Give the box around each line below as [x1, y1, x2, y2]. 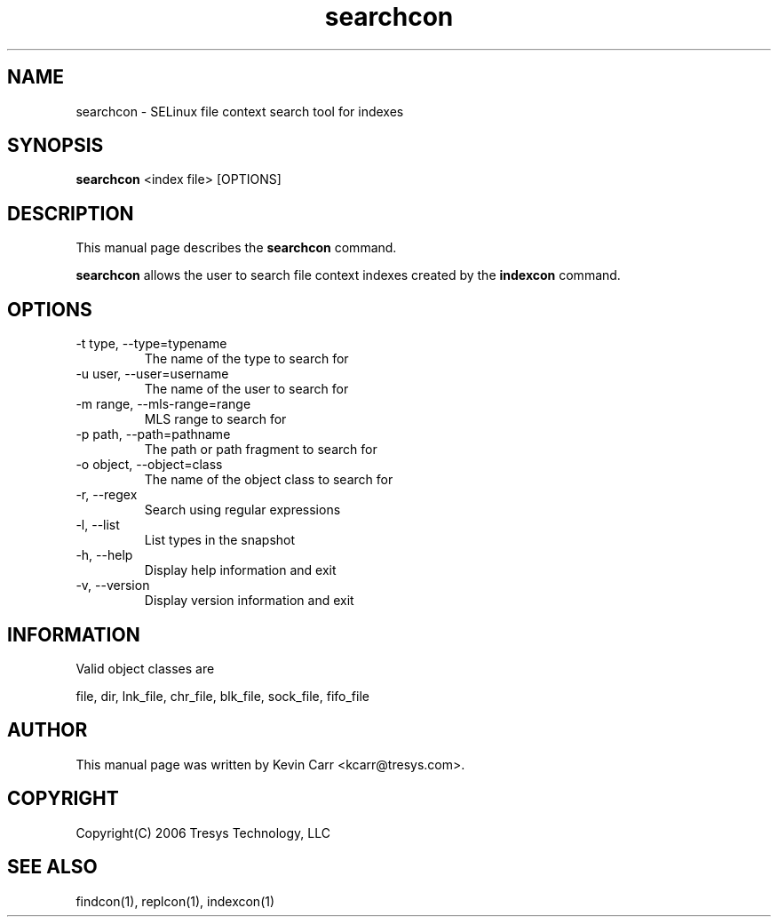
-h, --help [75, 547, 133, 563]
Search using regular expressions [144, 502, 341, 518]
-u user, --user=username [75, 366, 229, 382]
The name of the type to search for [144, 351, 349, 367]
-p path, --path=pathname [75, 426, 231, 442]
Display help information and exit [144, 562, 337, 578]
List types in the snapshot [144, 532, 296, 548]
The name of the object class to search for [144, 472, 393, 488]
